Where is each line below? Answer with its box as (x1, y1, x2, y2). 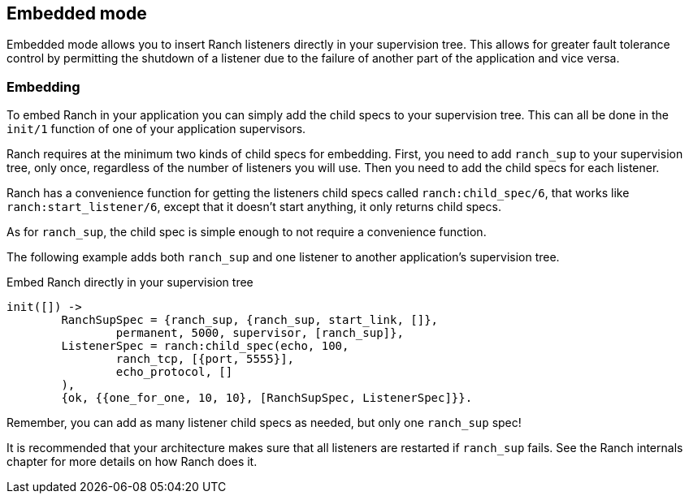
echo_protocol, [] (115, 365, 233, 379)
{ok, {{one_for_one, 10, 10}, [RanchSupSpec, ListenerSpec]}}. (61, 391, 473, 405)
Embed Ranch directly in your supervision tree (6, 275, 253, 290)
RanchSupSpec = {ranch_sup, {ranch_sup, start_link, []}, (61, 313, 439, 327)
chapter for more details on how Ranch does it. (6, 455, 258, 469)
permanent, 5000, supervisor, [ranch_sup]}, (115, 326, 404, 340)
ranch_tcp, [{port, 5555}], (115, 352, 295, 366)
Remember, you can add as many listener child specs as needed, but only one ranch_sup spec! (6, 416, 522, 430)
